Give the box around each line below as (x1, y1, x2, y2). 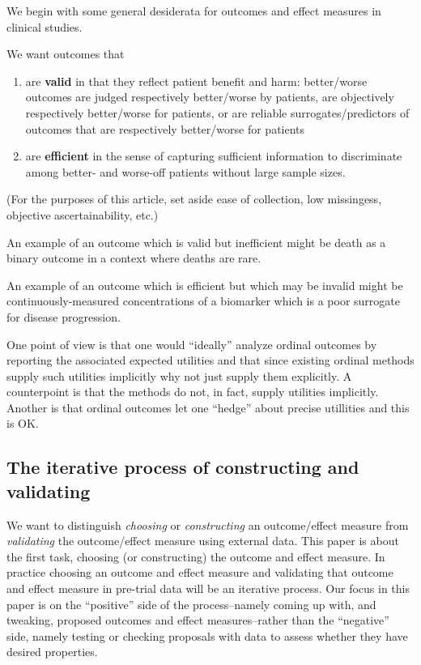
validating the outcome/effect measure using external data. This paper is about (6, 532, 399, 549)
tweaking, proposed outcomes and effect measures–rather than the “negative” (6, 612, 389, 629)
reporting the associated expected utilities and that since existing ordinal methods (6, 352, 415, 369)
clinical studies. (6, 18, 83, 35)
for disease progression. (6, 308, 121, 325)
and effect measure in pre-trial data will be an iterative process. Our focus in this (6, 580, 410, 597)
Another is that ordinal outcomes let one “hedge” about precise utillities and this (6, 399, 410, 416)
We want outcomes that (6, 45, 125, 62)
